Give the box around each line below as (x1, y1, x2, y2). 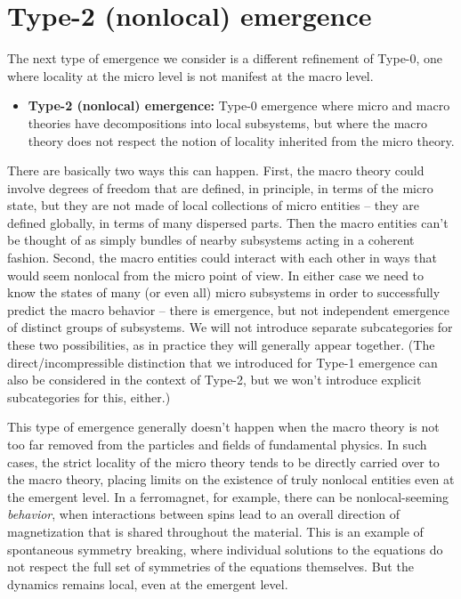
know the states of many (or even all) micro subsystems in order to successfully (7, 283, 441, 302)
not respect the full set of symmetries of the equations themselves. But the (7, 557, 414, 576)
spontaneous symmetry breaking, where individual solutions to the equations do (7, 539, 443, 558)
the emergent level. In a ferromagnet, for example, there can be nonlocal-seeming (7, 487, 449, 506)
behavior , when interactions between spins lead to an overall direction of (7, 505, 400, 523)
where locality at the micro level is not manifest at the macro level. (7, 66, 374, 85)
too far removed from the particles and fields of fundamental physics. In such (7, 435, 427, 453)
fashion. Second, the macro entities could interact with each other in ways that (7, 248, 437, 267)
